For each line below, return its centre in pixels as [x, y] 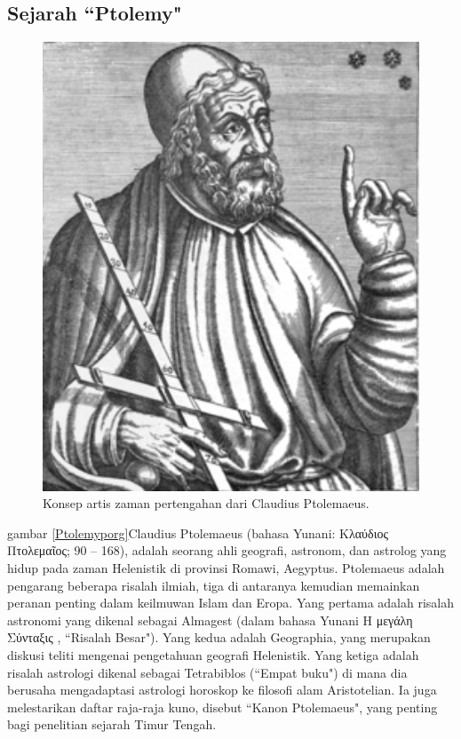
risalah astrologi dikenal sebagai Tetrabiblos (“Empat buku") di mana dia [207, 672]
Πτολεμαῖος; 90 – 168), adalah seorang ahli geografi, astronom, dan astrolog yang [227, 550]
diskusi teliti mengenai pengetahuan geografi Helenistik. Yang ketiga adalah [213, 654]
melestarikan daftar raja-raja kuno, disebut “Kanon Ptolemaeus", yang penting [223, 707]
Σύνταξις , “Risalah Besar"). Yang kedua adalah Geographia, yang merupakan [219, 637]
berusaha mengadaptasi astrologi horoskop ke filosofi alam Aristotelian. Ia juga [222, 690]
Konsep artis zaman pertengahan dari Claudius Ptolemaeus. [206, 503]
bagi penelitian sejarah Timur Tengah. [112, 724]
